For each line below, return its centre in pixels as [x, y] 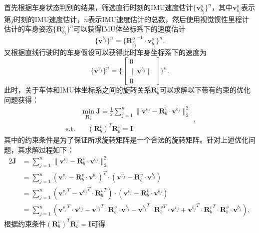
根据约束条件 [25, 223]
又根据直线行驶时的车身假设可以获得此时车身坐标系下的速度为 [105, 52]
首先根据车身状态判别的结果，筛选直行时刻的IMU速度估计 [99, 7]
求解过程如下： [49, 149]
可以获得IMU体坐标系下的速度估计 [129, 29]
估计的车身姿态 [28, 29]
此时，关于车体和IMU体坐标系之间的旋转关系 [78, 90]
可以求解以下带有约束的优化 [205, 90]
